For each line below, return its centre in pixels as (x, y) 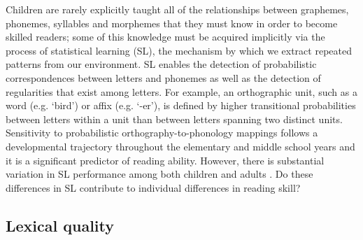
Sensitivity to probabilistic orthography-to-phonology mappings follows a (162, 133)
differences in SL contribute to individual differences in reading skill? (153, 187)
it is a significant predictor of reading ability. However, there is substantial (165, 160)
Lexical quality (60, 225)
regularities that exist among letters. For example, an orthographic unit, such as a (181, 91)
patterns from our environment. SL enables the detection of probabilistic (161, 64)
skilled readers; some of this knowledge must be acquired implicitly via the (165, 37)
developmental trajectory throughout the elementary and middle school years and (180, 146)
